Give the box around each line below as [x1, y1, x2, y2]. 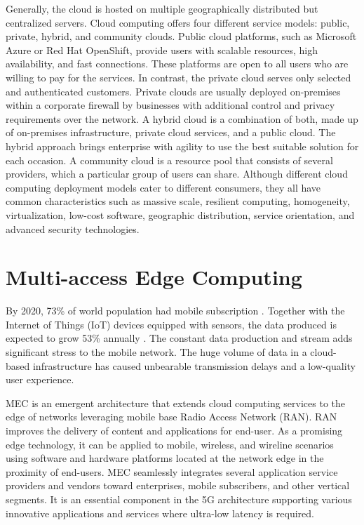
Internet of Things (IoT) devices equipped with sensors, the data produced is [6, 317, 337, 331]
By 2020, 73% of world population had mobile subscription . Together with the [6, 303, 345, 318]
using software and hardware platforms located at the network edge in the [6, 451, 324, 465]
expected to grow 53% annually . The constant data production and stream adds [6, 331, 353, 345]
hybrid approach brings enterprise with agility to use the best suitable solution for [6, 138, 359, 153]
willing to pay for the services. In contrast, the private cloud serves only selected [6, 69, 351, 84]
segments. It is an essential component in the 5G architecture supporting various [6, 491, 352, 506]
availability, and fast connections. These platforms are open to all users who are [6, 56, 349, 71]
